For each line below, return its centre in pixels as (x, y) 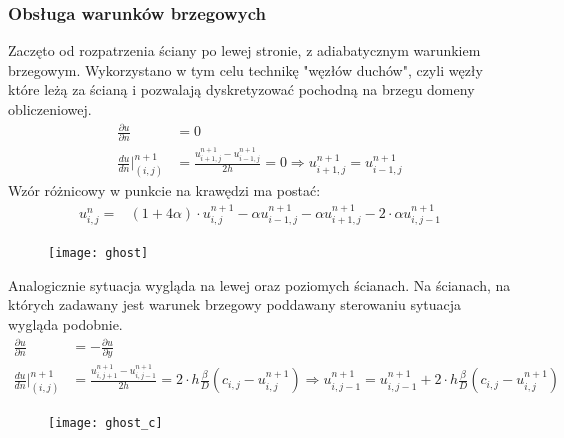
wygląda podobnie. (65, 323)
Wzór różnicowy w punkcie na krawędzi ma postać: (164, 190)
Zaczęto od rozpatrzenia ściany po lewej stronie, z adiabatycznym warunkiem (244, 50)
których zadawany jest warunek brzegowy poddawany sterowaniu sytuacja (235, 304)
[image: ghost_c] (105, 423)
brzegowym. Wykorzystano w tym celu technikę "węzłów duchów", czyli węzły (245, 69)
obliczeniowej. (50, 109)
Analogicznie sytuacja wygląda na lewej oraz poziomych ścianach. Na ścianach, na (259, 284)
